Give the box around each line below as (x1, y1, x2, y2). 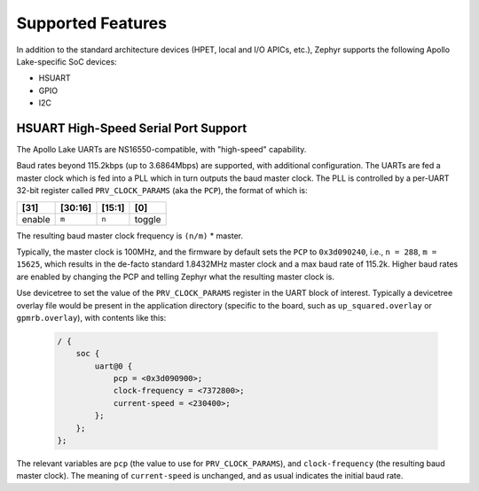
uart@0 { (94, 361, 133, 371)
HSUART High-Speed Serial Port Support (16, 121, 247, 136)
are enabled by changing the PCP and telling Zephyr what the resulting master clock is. (16, 271, 334, 282)
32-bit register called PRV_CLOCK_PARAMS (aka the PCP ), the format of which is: (16, 185, 308, 196)
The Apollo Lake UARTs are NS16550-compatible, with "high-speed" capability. (16, 144, 307, 155)
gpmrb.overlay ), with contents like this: (16, 312, 167, 323)
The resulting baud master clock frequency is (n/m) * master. (16, 230, 244, 241)
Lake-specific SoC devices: (16, 56, 117, 66)
